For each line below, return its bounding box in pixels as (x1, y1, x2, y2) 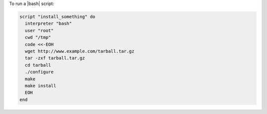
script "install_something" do (19, 14, 96, 19)
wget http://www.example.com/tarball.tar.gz (25, 48, 134, 54)
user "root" (25, 28, 54, 33)
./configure (25, 69, 54, 75)
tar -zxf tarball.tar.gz (25, 55, 85, 61)
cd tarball (25, 62, 51, 68)
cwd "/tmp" (25, 35, 51, 40)
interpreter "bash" (25, 21, 72, 27)
